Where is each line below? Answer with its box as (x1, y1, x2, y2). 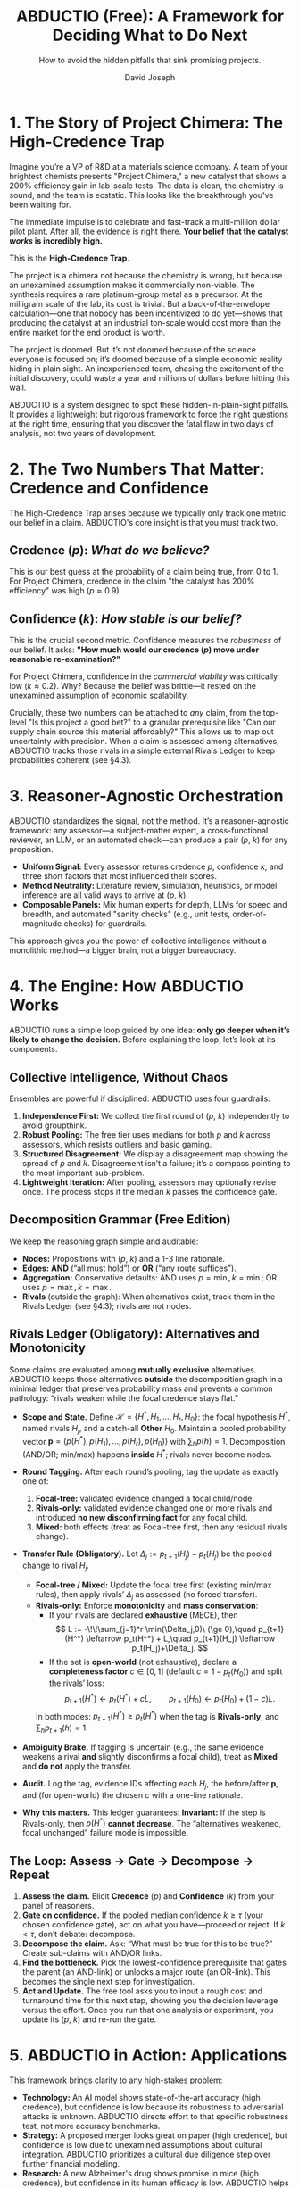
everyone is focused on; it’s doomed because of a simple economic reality (9, 353, 283, 364)
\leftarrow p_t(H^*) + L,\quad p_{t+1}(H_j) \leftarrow (86, 1633, 276, 1644)
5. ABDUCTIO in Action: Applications (9, 2045, 287, 2066)
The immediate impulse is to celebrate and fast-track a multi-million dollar (9, 216, 281, 227)
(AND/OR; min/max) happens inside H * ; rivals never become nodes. (21, 1447, 272, 1460)
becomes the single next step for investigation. (21, 1977, 195, 1987)
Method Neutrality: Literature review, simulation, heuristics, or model (21, 881, 278, 891)
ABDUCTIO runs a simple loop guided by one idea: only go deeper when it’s (9, 1024, 290, 1036)
